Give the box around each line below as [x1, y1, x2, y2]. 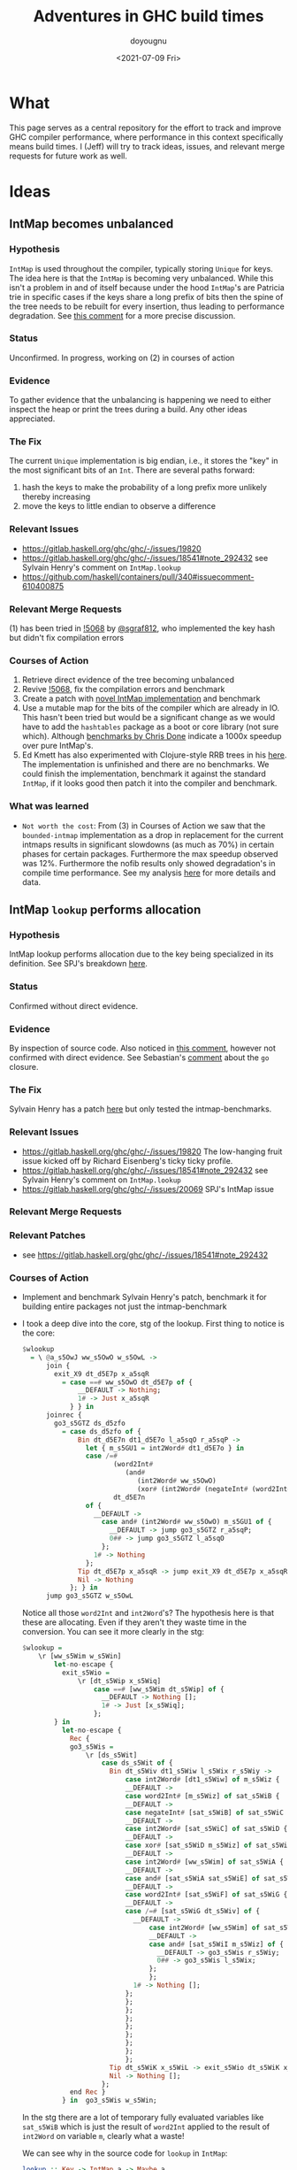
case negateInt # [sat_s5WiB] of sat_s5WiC [125, 1808, 285, 1817]
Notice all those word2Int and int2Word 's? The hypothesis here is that [21, 1608, 275, 1619]
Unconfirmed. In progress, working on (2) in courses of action [9, 352, 235, 363]
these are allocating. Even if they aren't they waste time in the [21, 1617, 247, 1627]
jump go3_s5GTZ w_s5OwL [45, 1591, 134, 1601]
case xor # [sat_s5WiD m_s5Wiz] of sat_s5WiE [125, 1841, 292, 1851]
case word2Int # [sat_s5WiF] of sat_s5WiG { [125, 1890, 288, 1899]
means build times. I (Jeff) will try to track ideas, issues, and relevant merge [9, 141, 286, 151]
